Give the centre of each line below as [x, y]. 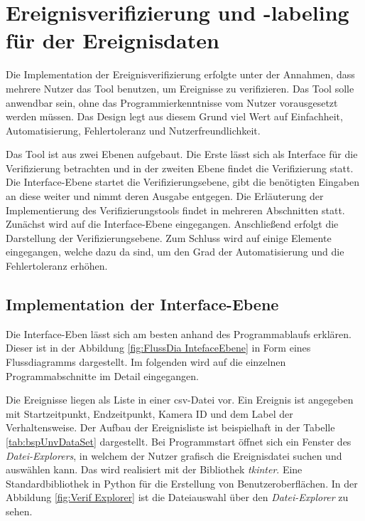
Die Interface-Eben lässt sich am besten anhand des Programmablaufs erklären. [179, 333]
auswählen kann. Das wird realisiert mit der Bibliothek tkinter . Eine [154, 469]
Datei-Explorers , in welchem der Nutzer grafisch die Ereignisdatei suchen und [174, 455]
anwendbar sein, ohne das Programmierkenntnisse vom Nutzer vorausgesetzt [172, 102]
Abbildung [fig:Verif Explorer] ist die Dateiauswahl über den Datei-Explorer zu [177, 497]
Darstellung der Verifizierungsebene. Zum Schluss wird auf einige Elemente [169, 237]
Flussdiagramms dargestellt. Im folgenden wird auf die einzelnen [146, 362]
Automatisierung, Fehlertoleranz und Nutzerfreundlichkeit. [133, 130]
